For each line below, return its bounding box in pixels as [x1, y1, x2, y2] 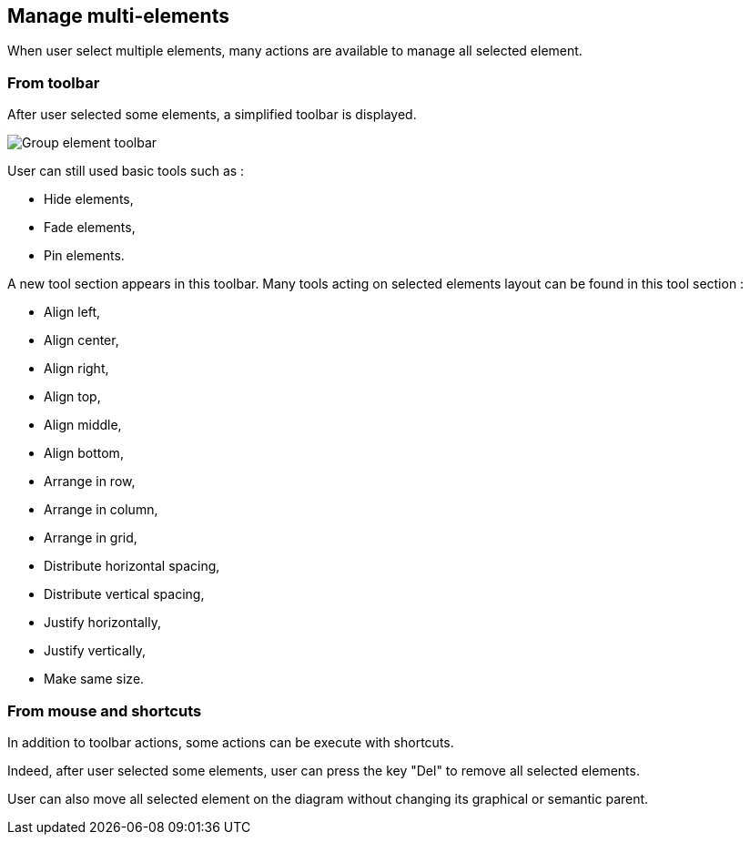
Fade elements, [44, 219, 136, 236]
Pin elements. [44, 248, 125, 264]
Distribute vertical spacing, [44, 586, 205, 603]
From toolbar [7, 73, 100, 92]
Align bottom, [44, 445, 124, 462]
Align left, [44, 304, 101, 320]
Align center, [44, 332, 119, 349]
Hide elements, [44, 191, 134, 208]
